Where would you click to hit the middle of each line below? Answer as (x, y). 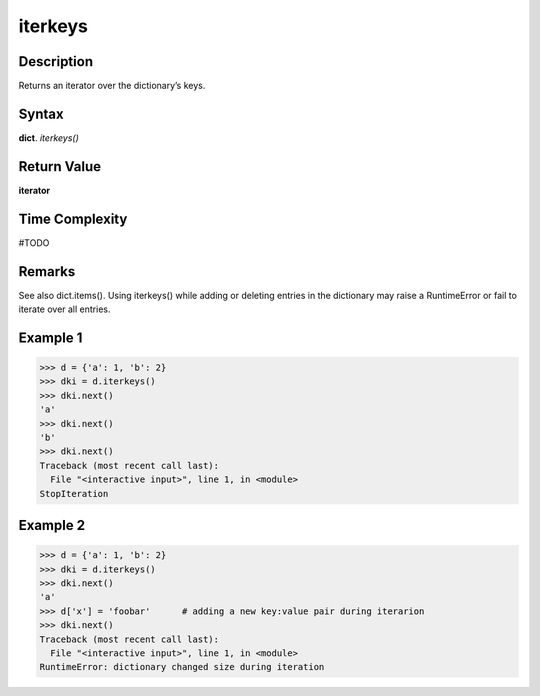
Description (56, 61)
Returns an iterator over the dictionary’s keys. (112, 86)
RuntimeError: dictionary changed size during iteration (182, 667)
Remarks (47, 271)
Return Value (60, 166)
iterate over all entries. (64, 309)
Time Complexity (73, 218)
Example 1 (50, 337)
